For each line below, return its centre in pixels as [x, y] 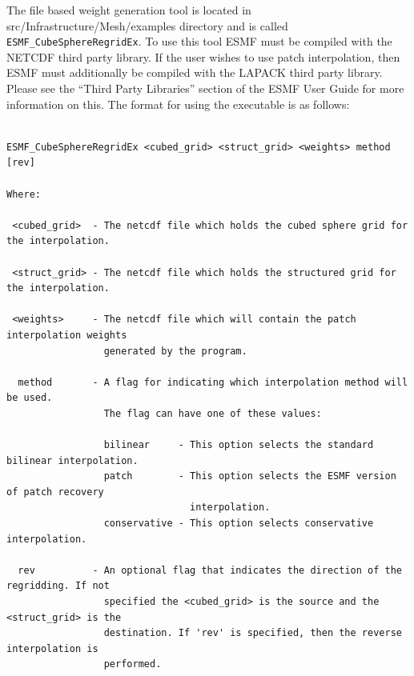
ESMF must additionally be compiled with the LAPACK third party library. [195, 72]
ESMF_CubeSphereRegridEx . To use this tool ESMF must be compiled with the [199, 41]
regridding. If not [58, 586]
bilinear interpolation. [72, 460]
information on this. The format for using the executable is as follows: [178, 104]
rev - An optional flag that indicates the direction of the [210, 570]
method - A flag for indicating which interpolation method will [213, 382]
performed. [133, 664]
